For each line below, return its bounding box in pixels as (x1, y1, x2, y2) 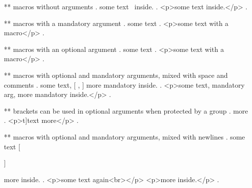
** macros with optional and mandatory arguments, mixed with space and (4, 70, 228, 80)
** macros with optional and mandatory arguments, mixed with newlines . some (4, 131, 245, 141)
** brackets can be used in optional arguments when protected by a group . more (4, 105, 248, 116)
